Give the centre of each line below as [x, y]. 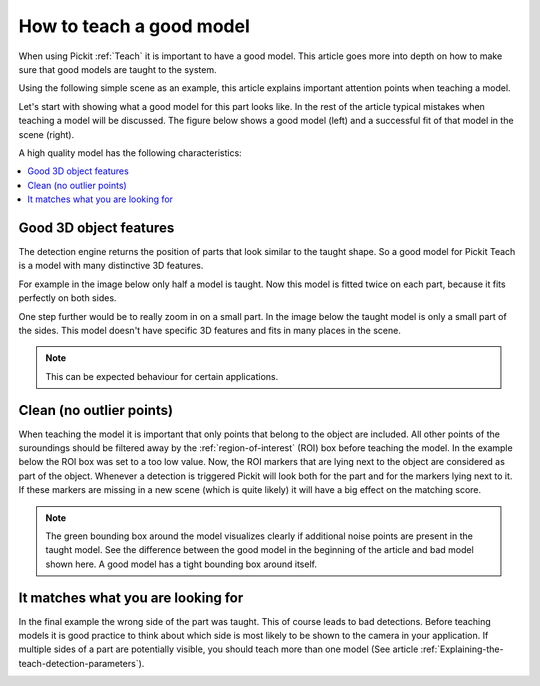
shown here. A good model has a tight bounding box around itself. [181, 564]
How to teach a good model [134, 26]
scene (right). [46, 134]
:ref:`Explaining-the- [462, 649]
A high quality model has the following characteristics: [130, 152]
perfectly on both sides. [67, 298]
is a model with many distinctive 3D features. [111, 266]
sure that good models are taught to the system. [117, 69]
